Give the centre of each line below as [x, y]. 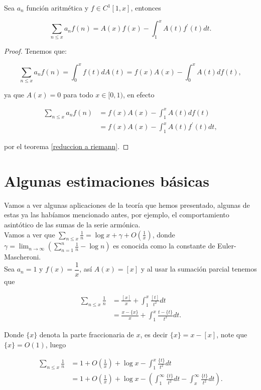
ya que [14, 94]
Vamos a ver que [30, 234]
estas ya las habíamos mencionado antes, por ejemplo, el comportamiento [117, 215]
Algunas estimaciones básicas [107, 180]
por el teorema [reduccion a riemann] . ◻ [67, 146]
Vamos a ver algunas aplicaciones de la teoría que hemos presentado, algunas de [127, 205]
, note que [232, 334]
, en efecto [139, 94]
